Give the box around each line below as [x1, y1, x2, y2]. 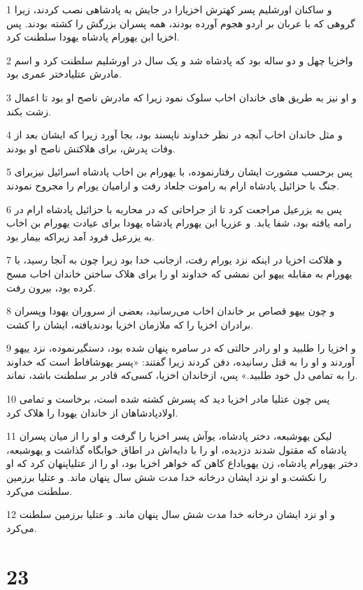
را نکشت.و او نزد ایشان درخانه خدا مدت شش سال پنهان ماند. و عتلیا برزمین [6, 470, 327, 484]
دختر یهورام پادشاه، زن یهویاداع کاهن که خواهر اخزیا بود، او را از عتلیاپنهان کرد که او [6, 456, 358, 470]
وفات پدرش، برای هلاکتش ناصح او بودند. [6, 141, 176, 155]
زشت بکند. [6, 103, 52, 118]
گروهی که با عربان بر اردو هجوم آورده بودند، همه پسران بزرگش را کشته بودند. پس [6, 15, 355, 30]
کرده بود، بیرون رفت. [6, 280, 96, 294]
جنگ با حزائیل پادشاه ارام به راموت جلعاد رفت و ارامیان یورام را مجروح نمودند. [6, 178, 339, 192]
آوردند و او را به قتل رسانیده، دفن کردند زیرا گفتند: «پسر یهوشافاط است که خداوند [6, 354, 355, 368]
